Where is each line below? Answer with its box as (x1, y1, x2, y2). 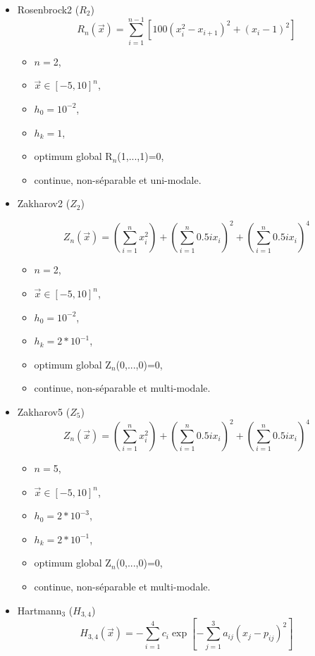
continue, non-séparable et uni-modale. (34, 172, 202, 187)
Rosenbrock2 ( (17, 2, 80, 16)
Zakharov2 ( (17, 196, 70, 211)
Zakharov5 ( (17, 404, 70, 419)
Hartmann (17, 602, 62, 617)
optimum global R (34, 149, 113, 163)
